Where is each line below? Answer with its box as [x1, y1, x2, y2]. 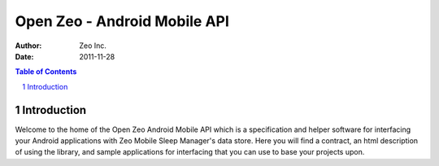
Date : [15, 51, 34, 61]
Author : [15, 41, 42, 50]
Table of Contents [15, 67, 77, 76]
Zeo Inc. [79, 41, 107, 50]
